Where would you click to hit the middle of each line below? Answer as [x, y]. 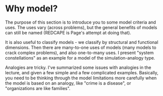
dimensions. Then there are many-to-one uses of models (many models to [81, 47]
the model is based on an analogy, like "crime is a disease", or [68, 83]
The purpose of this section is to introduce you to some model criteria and [81, 22]
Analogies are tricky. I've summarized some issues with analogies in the [78, 67]
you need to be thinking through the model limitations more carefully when [81, 78]
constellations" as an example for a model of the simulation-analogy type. [80, 58]
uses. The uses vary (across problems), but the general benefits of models [81, 27]
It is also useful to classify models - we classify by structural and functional [82, 42]
